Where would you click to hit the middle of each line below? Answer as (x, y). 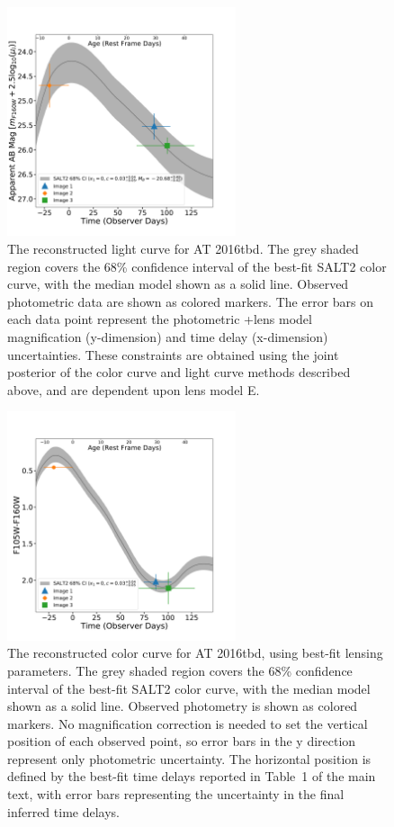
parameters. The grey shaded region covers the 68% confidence (180, 670)
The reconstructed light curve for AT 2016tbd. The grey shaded (183, 248)
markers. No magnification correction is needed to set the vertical (188, 723)
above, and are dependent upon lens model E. (134, 389)
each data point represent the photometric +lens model (160, 319)
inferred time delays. (63, 811)
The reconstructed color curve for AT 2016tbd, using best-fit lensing (195, 653)
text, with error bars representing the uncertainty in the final (176, 794)
